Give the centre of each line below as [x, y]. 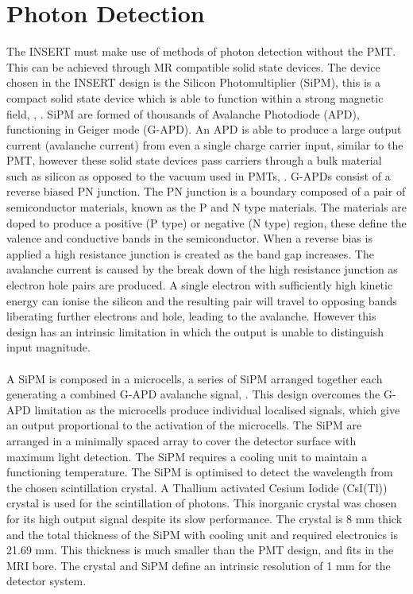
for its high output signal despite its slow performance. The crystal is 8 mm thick [205, 518]
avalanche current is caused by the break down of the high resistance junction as [202, 269]
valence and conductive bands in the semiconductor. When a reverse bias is [189, 238]
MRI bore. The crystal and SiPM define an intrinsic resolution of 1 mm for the [199, 565]
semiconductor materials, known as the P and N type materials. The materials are [206, 207]
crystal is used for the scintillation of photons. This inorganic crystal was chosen [202, 503]
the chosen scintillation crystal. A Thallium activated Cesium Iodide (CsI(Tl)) [197, 487]
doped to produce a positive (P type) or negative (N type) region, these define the [206, 222]
